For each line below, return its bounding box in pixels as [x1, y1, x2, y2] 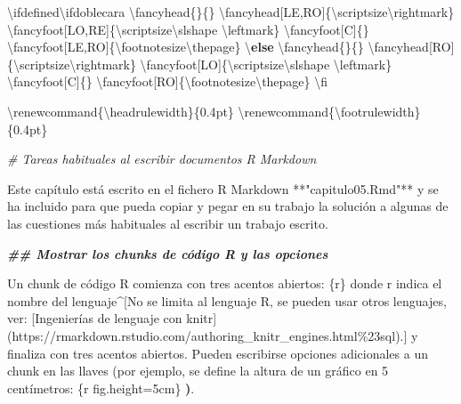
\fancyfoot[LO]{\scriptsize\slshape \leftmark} [140, 54, 392, 73]
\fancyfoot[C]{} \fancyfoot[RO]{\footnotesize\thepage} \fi [7, 72, 328, 91]
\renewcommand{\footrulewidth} [238, 101, 421, 120]
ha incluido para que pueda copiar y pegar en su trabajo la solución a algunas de [7, 197, 449, 215]
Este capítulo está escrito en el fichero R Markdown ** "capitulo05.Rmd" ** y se [7, 179, 439, 198]
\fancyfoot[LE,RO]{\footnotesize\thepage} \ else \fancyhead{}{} [7, 37, 364, 56]
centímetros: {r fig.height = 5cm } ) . [7, 378, 195, 397]
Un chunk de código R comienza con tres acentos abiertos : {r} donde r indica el [7, 274, 442, 293]
